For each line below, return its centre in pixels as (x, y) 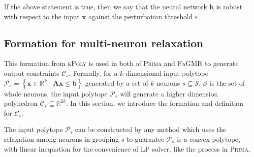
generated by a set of (117, 82)
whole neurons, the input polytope (56, 93)
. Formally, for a (93, 73)
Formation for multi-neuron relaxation (104, 43)
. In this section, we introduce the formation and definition (155, 103)
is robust (229, 6)
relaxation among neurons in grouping (62, 139)
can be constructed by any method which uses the (151, 129)
